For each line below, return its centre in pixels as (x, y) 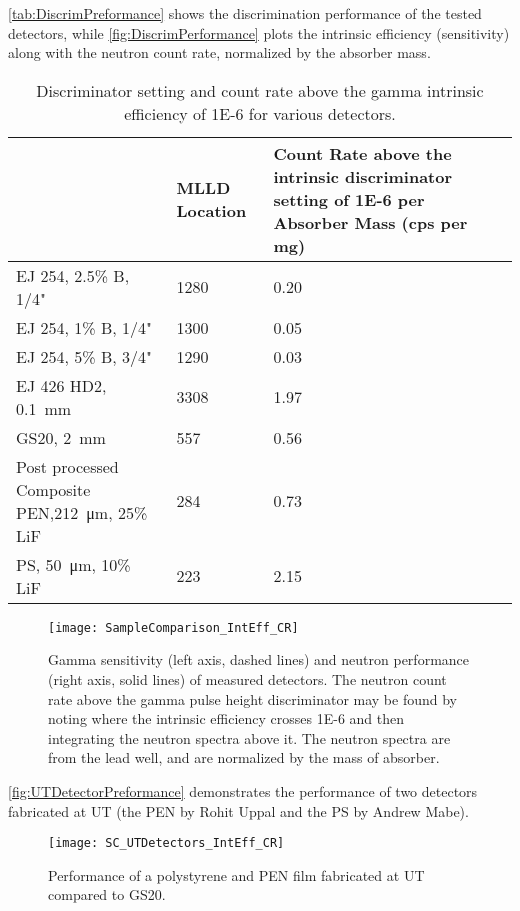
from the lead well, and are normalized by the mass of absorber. (244, 757)
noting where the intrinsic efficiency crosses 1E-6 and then (226, 718)
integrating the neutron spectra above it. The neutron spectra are (249, 737)
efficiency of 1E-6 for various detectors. (260, 113)
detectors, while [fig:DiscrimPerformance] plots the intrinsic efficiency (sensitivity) (259, 32)
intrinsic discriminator (363, 176)
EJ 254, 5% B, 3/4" (84, 356)
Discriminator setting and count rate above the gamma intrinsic (260, 90)
